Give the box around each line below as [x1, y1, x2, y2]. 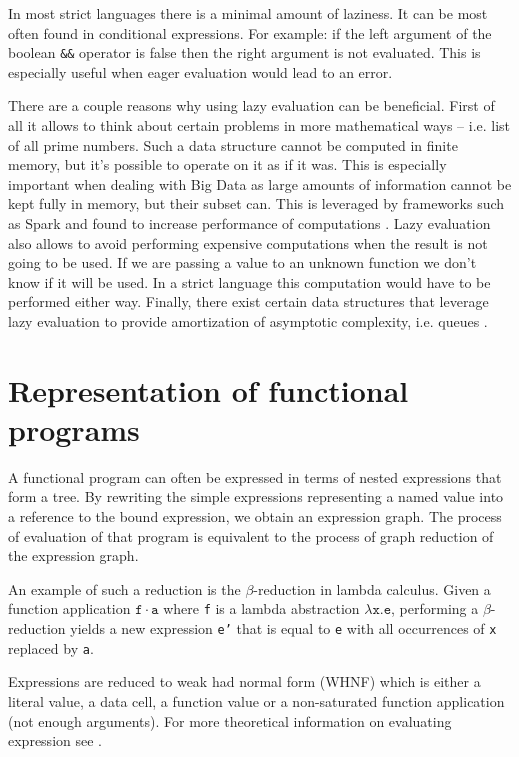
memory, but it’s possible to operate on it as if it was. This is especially [8, 154, 447, 175]
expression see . [8, 730, 102, 751]
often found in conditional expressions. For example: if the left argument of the [8, 22, 492, 43]
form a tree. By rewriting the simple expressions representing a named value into [8, 486, 504, 507]
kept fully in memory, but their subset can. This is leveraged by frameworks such [8, 193, 505, 214]
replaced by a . [8, 637, 94, 658]
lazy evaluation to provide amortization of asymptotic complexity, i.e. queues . [8, 310, 488, 331]
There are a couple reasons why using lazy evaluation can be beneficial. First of [8, 95, 495, 116]
